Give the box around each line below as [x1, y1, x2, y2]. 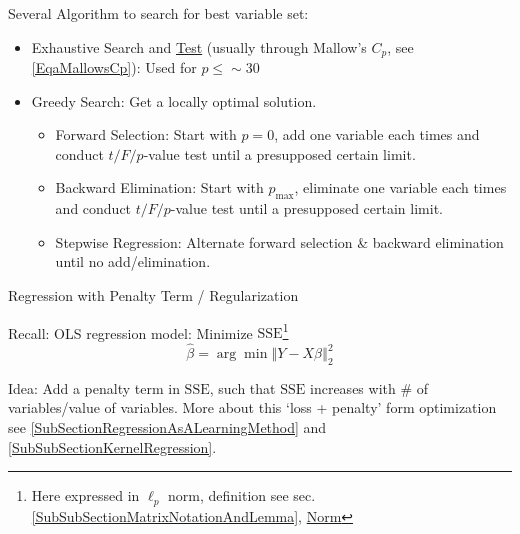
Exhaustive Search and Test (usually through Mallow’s [31, 36, 367, 57]
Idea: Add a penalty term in [8, 377, 180, 398]
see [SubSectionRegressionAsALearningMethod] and [8, 417, 327, 438]
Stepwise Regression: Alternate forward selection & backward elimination [55, 231, 504, 252]
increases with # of [310, 377, 429, 398]
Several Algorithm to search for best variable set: [8, 3, 309, 23]
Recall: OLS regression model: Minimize [8, 322, 253, 343]
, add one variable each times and [274, 124, 480, 145]
